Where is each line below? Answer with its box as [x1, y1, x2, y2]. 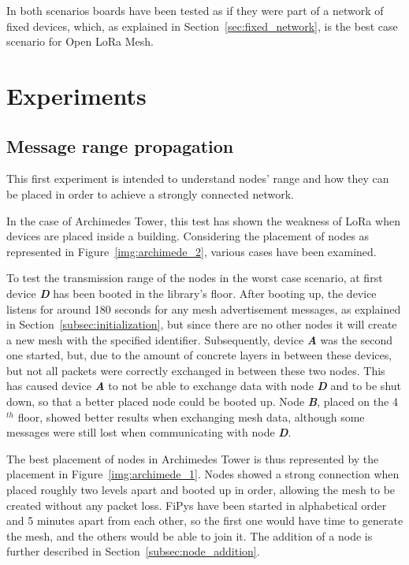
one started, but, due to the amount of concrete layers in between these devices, [6, 347, 392, 363]
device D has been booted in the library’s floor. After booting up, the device [6, 284, 377, 301]
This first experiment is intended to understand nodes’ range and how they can [6, 170, 389, 187]
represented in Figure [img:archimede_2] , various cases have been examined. [6, 243, 377, 259]
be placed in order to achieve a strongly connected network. [6, 185, 294, 202]
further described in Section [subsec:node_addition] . [6, 543, 260, 559]
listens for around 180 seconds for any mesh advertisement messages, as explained [6, 300, 401, 317]
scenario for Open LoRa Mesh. [6, 33, 154, 50]
